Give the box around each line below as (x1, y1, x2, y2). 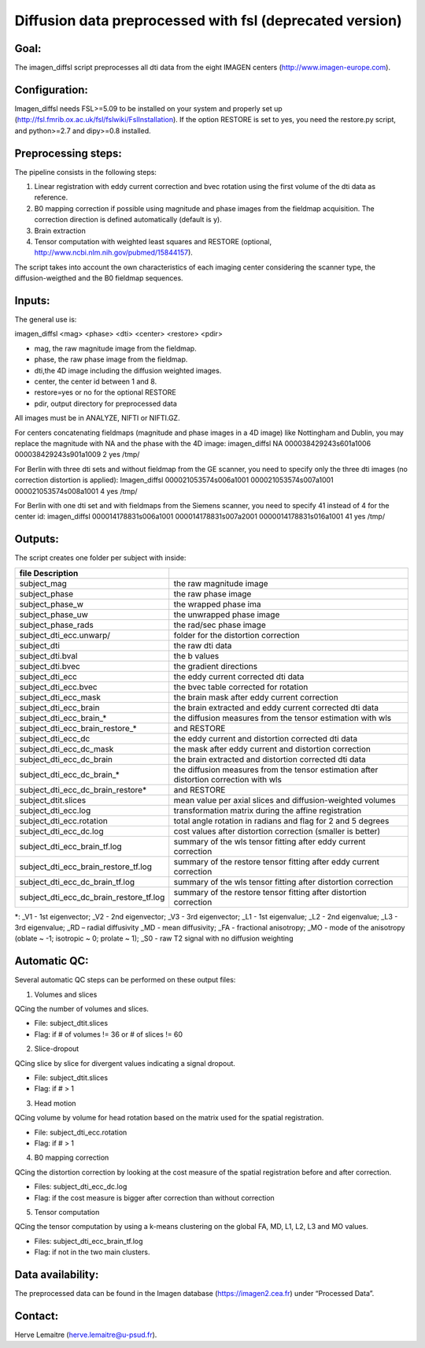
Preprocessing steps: (14, 147, 122, 160)
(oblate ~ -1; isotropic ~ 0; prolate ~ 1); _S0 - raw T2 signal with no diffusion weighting (14, 934, 294, 943)
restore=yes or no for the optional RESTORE (34, 388, 176, 397)
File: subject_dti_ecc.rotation (34, 1127, 128, 1137)
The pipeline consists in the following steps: (14, 167, 157, 176)
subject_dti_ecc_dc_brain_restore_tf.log (19, 891, 165, 902)
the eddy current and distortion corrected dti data (173, 733, 358, 744)
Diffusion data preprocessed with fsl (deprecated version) (14, 12, 402, 29)
